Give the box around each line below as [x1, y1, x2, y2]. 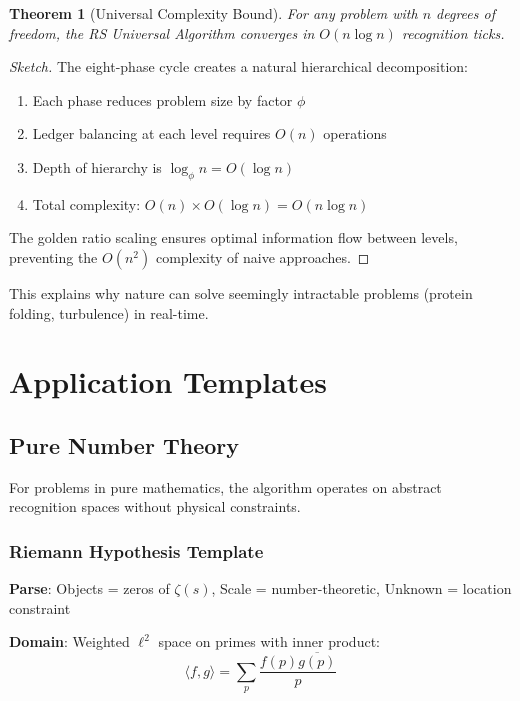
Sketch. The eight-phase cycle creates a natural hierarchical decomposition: [9, 56, 468, 77]
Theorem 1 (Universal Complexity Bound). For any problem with [9, 3, 418, 23]
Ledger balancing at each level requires [32, 123, 271, 144]
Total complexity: [32, 193, 141, 214]
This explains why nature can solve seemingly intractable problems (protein [9, 282, 473, 303]
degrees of [436, 3, 495, 23]
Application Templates [9, 361, 327, 402]
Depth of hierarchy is [32, 156, 162, 177]
